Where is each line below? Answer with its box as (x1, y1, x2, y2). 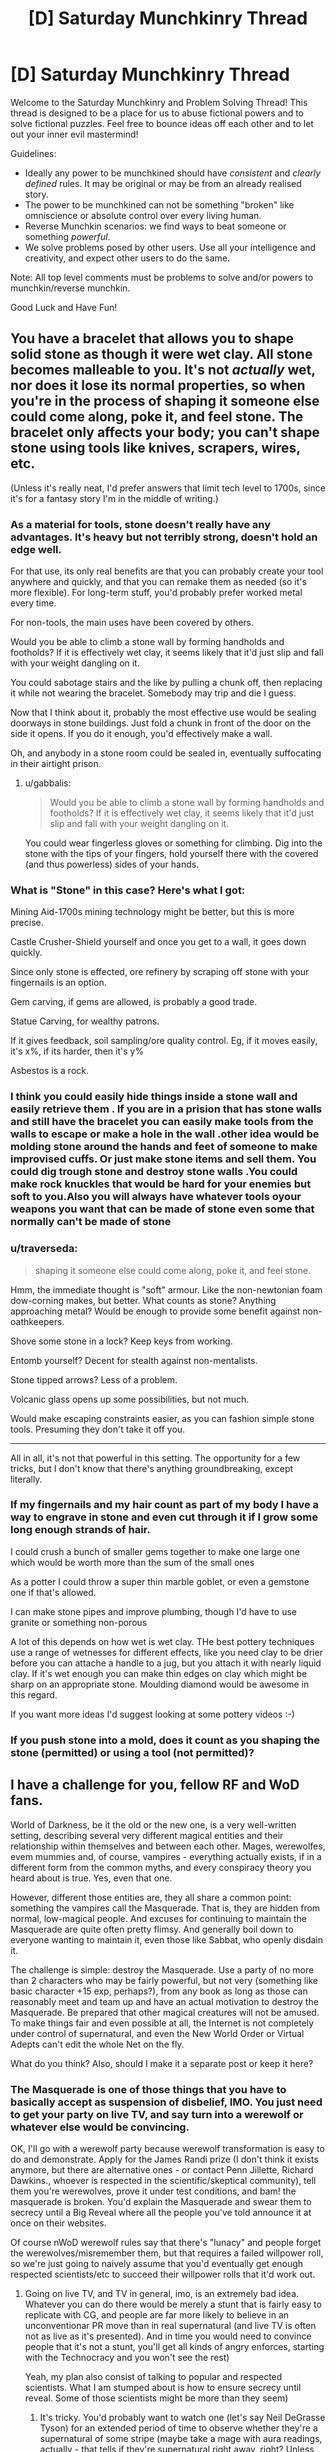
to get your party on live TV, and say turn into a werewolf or (10, 2107, 304, 2121)
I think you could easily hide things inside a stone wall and (10, 1090, 298, 1104)
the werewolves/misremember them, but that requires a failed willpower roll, (10, 2247, 324, 2259)
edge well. (10, 542, 62, 556)
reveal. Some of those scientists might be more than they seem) (24, 2392, 289, 2404)
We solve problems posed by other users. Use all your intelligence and (24, 241, 317, 253)
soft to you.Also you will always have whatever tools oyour (10, 1190, 302, 1204)
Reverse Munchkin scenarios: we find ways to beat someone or (24, 220, 287, 232)
